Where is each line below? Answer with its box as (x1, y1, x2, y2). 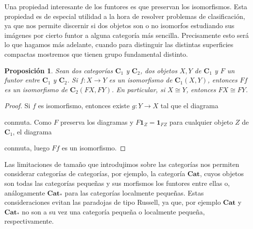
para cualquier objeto (169, 116, 233, 127)
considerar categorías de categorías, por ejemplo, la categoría (4, 168, 186, 179)
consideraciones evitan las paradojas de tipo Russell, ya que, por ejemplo (4, 197, 221, 207)
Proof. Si (4, 100, 31, 111)
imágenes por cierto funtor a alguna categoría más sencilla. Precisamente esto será (4, 30, 249, 40)
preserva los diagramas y (60, 116, 134, 127)
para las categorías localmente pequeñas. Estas (65, 187, 204, 197)
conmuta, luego (4, 143, 50, 153)
